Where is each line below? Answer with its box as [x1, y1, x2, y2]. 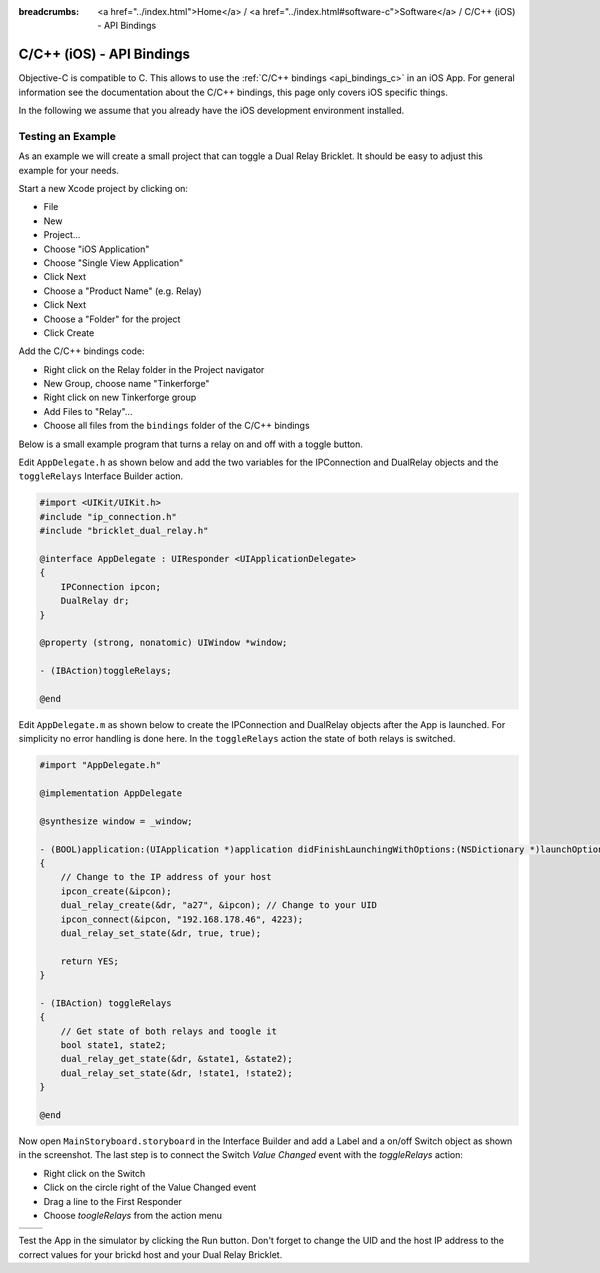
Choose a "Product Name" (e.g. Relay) [43, 285, 202, 297]
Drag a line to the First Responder [43, 1195, 182, 1207]
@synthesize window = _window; [39, 815, 194, 827]
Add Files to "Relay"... [43, 405, 133, 417]
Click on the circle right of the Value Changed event [43, 1181, 257, 1194]
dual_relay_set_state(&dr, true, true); [60, 927, 262, 939]
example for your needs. [18, 164, 120, 176]
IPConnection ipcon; [60, 581, 162, 592]
